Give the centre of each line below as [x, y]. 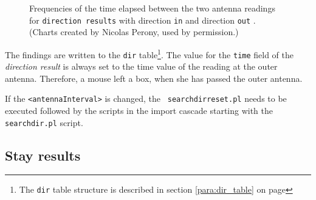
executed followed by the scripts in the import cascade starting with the [139, 110]
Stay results [43, 155]
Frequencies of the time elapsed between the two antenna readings [152, 8]
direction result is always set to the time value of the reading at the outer [141, 66]
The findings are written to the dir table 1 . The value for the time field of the [149, 53]
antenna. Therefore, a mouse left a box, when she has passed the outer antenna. [154, 78]
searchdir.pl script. [44, 122]
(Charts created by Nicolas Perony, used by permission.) [134, 32]
